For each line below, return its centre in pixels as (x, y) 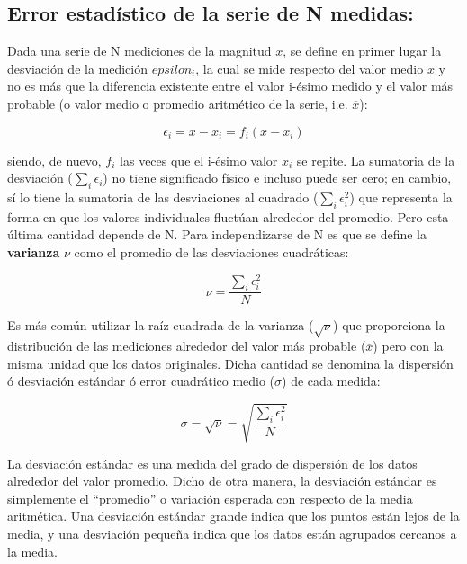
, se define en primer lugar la (362, 51)
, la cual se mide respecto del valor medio (310, 68)
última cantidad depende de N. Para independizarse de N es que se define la (217, 234)
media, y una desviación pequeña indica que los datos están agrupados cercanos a (232, 533)
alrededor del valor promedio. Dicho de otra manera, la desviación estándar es (222, 481)
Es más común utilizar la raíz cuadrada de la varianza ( (161, 325)
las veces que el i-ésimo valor (199, 160)
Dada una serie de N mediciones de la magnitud (139, 51)
